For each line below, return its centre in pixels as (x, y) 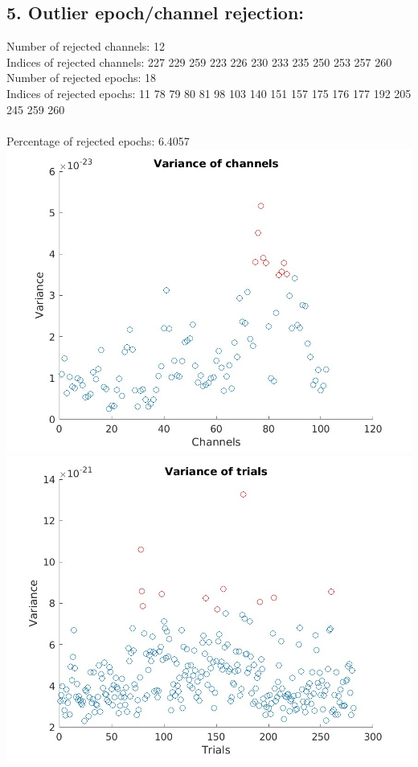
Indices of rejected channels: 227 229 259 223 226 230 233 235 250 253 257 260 (199, 62)
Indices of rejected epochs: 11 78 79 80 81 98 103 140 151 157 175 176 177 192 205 (209, 93)
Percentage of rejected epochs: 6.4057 (98, 140)
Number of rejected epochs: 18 (82, 78)
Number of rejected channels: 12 (86, 46)
